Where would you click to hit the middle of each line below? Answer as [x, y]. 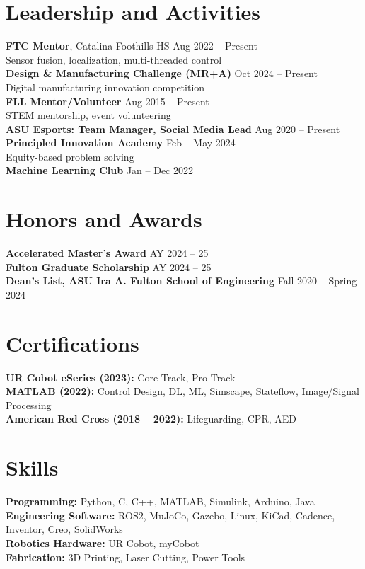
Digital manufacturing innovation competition [105, 87]
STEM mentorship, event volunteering [88, 115]
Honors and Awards [104, 219]
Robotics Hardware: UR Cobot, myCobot [103, 542]
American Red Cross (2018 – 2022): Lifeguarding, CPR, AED [151, 419]
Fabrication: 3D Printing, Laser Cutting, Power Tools [126, 557]
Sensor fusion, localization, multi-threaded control [114, 59]
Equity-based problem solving [70, 156]
